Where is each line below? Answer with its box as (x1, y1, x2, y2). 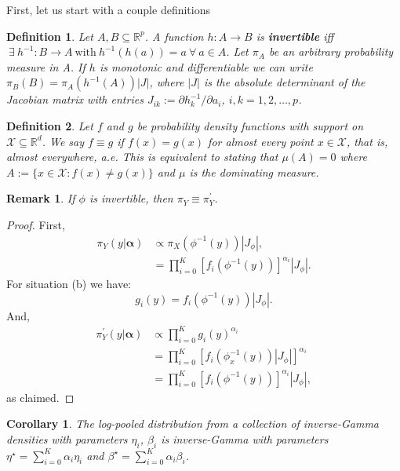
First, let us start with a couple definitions (6, 2, 210, 17)
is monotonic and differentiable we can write (99, 58, 313, 75)
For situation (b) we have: (6, 276, 131, 292)
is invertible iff (256, 27, 334, 44)
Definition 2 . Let (6, 117, 93, 133)
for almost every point (208, 133, 314, 149)
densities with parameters (6, 430, 128, 447)
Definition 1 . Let (6, 27, 93, 44)
